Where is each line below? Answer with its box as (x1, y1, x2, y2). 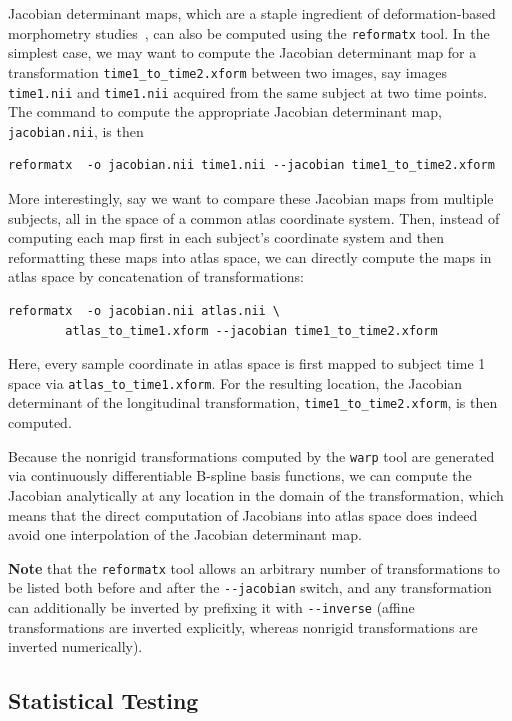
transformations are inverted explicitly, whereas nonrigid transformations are (8, 616, 478, 637)
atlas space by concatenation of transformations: (8, 266, 304, 287)
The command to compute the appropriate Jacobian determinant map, (8, 101, 442, 122)
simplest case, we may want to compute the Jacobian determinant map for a (8, 42, 477, 63)
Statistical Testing (8, 685, 199, 716)
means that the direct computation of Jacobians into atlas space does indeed (8, 504, 478, 525)
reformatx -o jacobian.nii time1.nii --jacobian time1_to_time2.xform (8, 158, 495, 173)
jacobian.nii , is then (8, 120, 144, 141)
